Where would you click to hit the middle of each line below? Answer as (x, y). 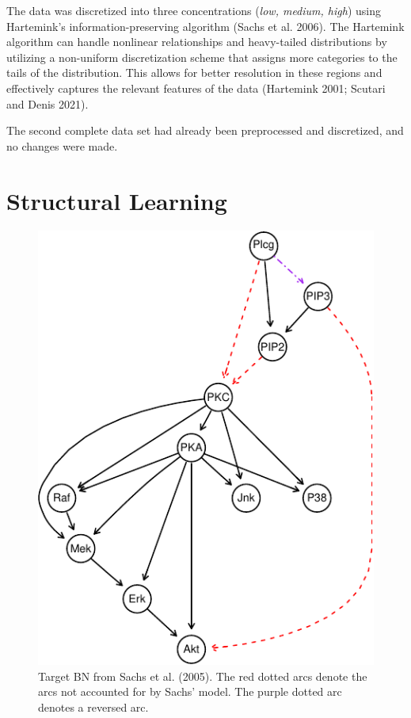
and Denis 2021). (48, 103)
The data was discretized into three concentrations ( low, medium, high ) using (194, 10)
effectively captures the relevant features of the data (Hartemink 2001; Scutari (196, 88)
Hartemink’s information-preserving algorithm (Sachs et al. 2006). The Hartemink (205, 26)
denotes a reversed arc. (93, 707)
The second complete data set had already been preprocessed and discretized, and (205, 130)
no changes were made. (62, 145)
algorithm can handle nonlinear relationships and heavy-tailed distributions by (197, 42)
